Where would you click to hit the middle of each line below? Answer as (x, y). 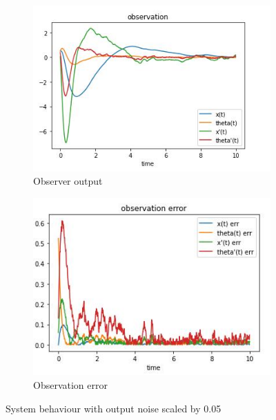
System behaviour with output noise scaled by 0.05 (114, 408)
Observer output (68, 181)
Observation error (70, 385)
